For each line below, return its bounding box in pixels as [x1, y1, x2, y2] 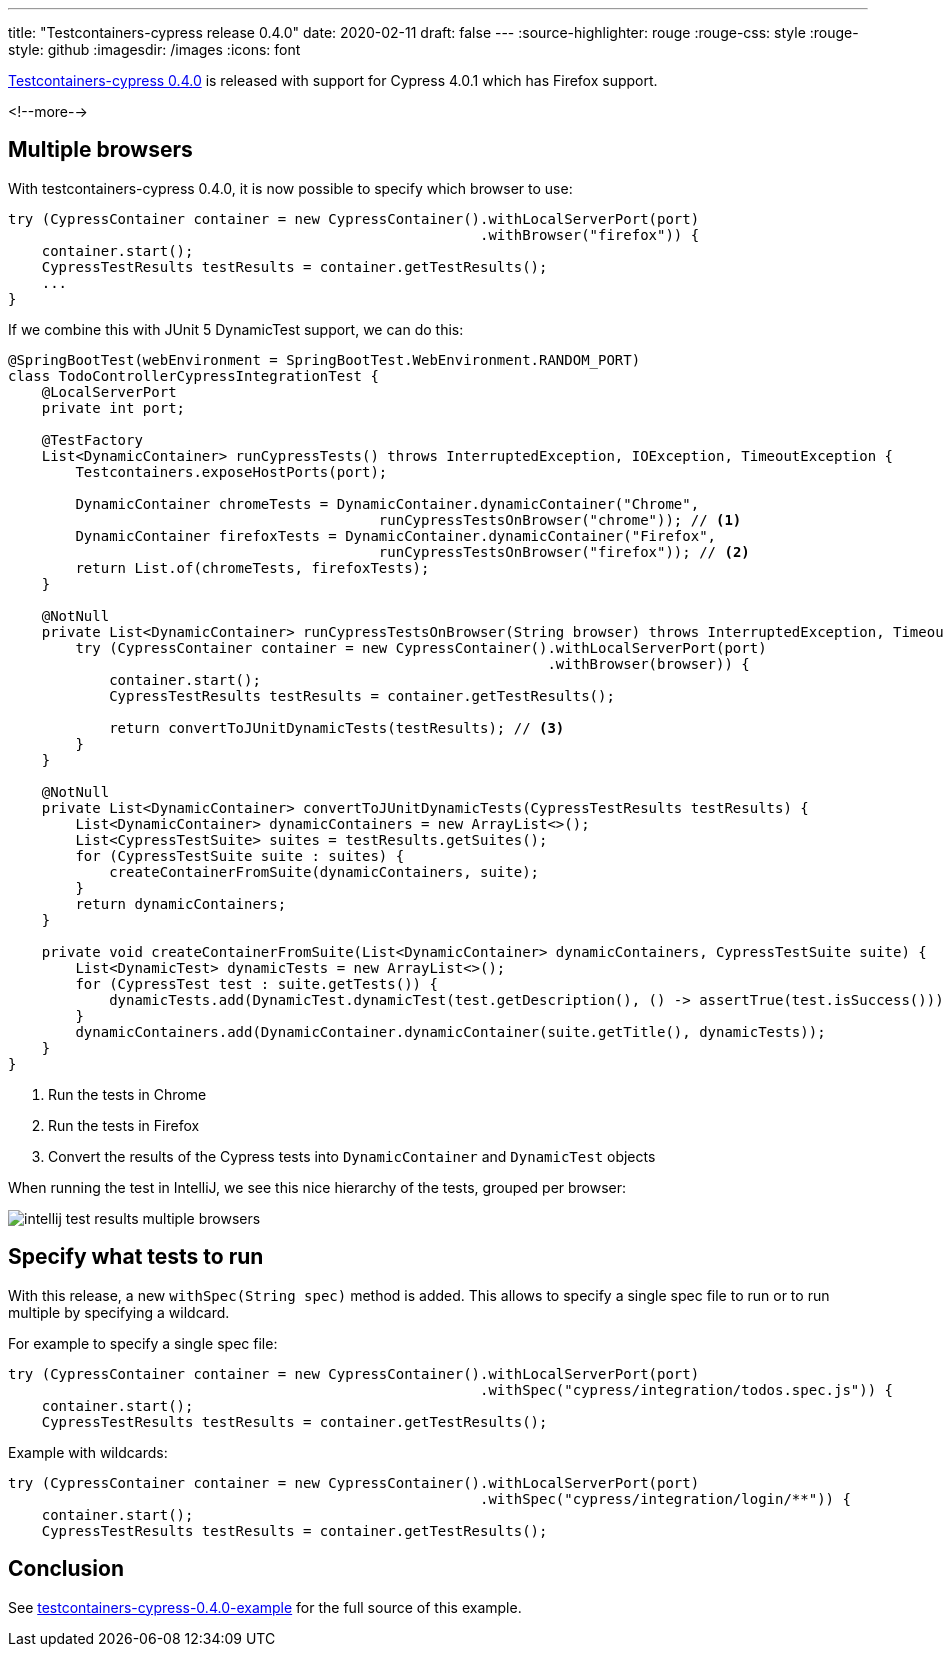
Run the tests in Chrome [48, 1085, 207, 1103]
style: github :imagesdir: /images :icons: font [8, 41, 301, 58]
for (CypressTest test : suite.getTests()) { [75, 975, 438, 992]
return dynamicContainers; [75, 895, 287, 912]
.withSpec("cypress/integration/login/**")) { [480, 1490, 851, 1507]
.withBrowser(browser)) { [547, 655, 750, 672]
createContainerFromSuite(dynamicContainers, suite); [109, 863, 540, 880]
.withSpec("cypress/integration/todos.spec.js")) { [480, 1381, 894, 1398]
